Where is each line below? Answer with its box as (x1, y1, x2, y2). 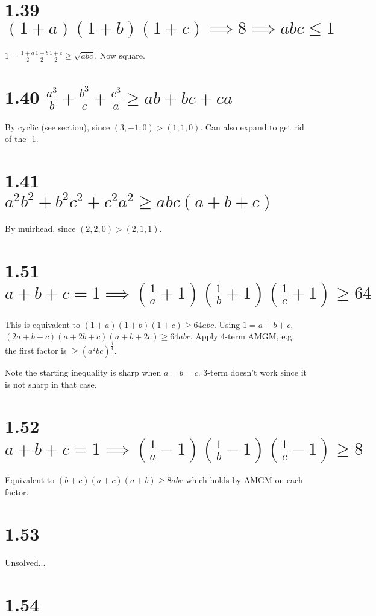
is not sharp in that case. (5, 377, 97, 390)
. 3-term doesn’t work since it (198, 366, 307, 379)
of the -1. (5, 132, 39, 145)
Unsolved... (5, 556, 46, 568)
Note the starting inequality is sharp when (5, 366, 161, 379)
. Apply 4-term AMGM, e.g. (190, 330, 295, 342)
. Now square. (95, 49, 145, 62)
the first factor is (5, 344, 67, 357)
